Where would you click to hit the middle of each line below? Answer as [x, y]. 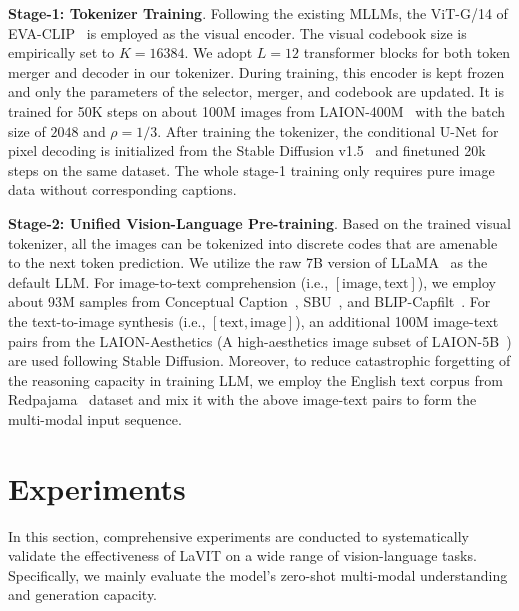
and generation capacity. [83, 594]
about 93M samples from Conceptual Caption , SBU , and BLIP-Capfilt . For [249, 301]
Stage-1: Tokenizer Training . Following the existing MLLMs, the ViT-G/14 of [258, 13]
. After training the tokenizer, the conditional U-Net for [328, 130]
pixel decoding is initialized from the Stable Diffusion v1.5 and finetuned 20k [247, 150]
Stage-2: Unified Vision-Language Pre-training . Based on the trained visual [259, 222]
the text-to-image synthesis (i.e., [107, 320]
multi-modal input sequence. [95, 418]
